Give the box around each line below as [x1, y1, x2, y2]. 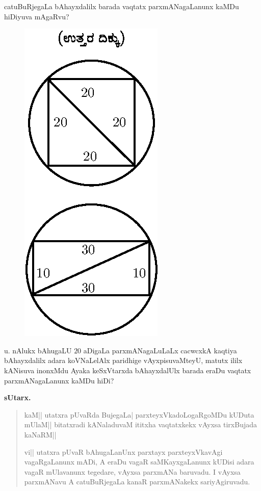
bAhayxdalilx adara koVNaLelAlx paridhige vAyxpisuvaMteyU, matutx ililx [4, 355, 243, 366]
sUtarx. [4, 392, 31, 403]
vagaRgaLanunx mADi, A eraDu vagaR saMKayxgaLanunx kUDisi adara [24, 456, 254, 467]
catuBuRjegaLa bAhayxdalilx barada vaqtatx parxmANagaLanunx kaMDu [4, 1, 239, 11]
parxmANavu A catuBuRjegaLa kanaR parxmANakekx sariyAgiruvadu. [24, 476, 250, 487]
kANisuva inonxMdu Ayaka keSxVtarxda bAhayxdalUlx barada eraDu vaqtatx [4, 365, 251, 375]
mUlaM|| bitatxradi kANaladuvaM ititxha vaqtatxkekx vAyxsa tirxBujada [24, 419, 257, 430]
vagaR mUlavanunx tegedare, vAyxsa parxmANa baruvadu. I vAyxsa [24, 466, 241, 477]
